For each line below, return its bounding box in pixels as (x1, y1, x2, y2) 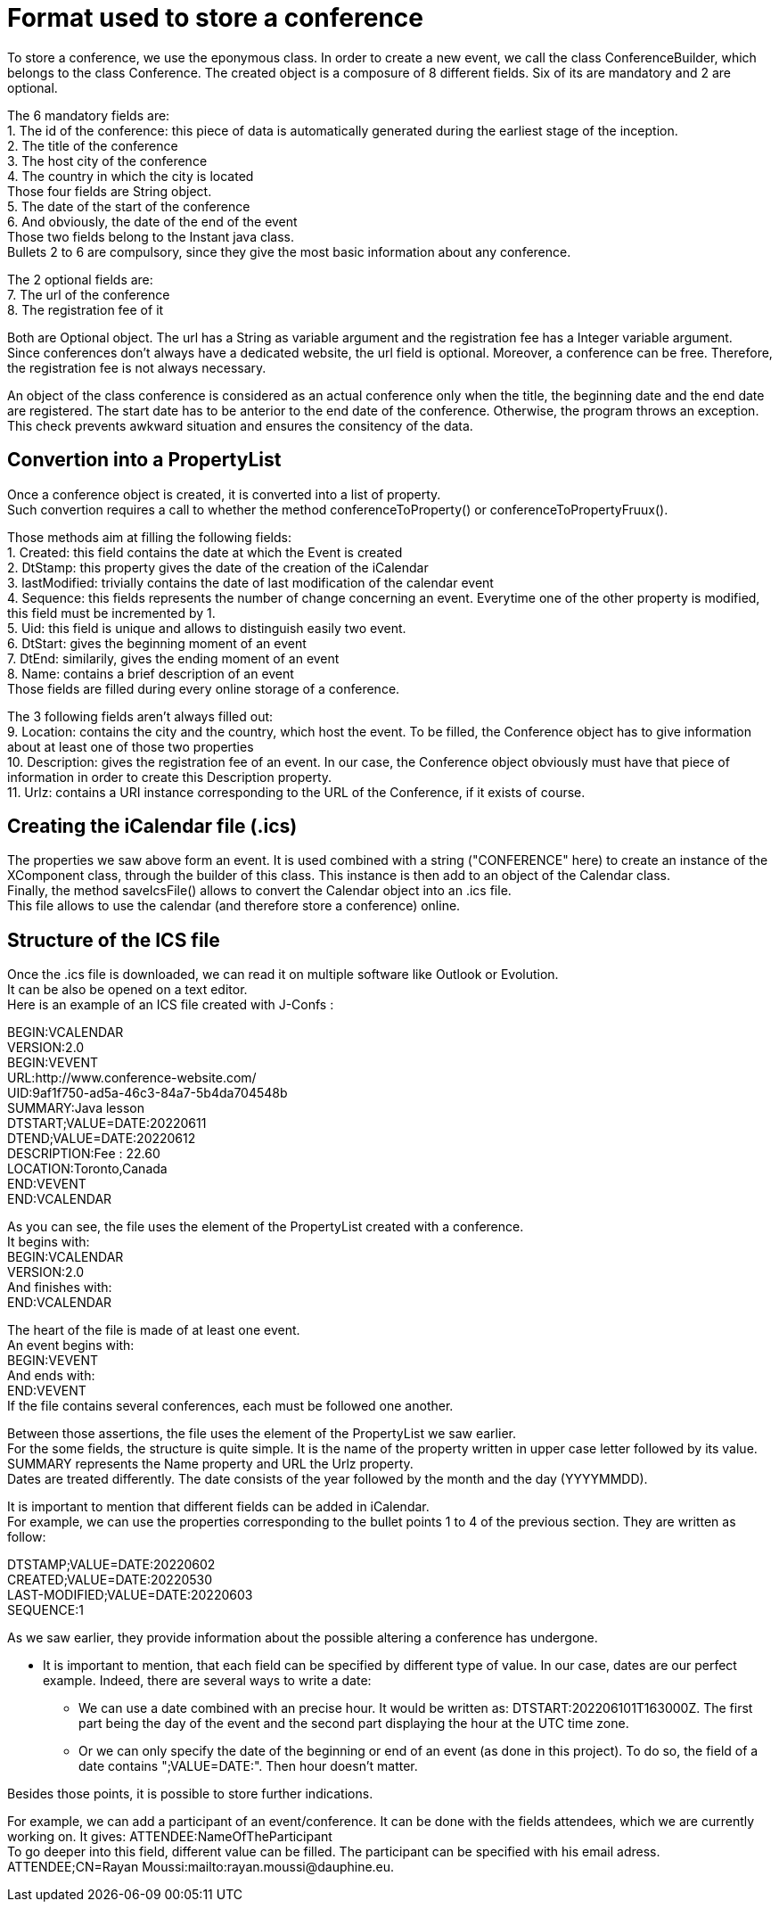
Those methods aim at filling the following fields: (7, 529, 291, 545)
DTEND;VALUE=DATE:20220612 (7, 1131, 196, 1147)
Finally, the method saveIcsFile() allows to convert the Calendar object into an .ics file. (7, 883, 512, 899)
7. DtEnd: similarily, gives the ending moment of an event (7, 650, 340, 666)
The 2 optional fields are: (7, 271, 153, 287)
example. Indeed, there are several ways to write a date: (43, 1673, 372, 1689)
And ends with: (7, 1368, 95, 1384)
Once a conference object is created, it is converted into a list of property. (7, 486, 441, 502)
